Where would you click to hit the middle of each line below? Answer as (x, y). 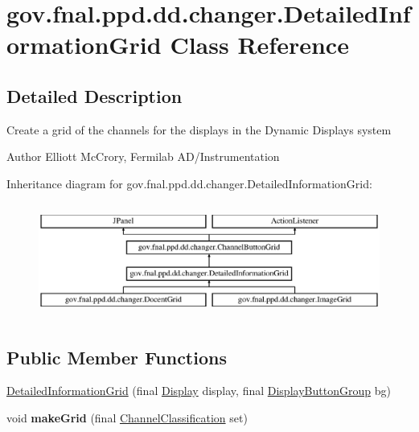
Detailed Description (94, 95)
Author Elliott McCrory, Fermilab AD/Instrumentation (143, 156)
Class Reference (259, 45)
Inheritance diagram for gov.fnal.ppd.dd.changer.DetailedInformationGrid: (189, 183)
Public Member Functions (117, 357)
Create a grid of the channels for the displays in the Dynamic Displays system (199, 129)
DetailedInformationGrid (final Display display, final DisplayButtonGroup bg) (199, 391)
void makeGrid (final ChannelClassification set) (127, 417)
